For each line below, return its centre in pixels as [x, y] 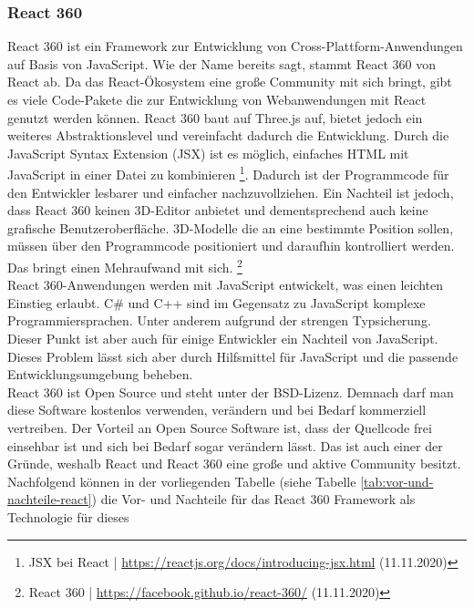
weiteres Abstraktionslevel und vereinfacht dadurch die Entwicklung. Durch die [228, 135]
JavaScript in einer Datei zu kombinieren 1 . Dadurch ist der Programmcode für [228, 173]
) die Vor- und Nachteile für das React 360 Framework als [253, 499]
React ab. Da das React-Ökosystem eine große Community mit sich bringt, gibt [230, 82]
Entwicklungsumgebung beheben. [100, 374]
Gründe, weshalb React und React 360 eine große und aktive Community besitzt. [234, 464]
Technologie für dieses [68, 516]
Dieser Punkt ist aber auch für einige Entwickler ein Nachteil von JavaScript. [223, 339]
